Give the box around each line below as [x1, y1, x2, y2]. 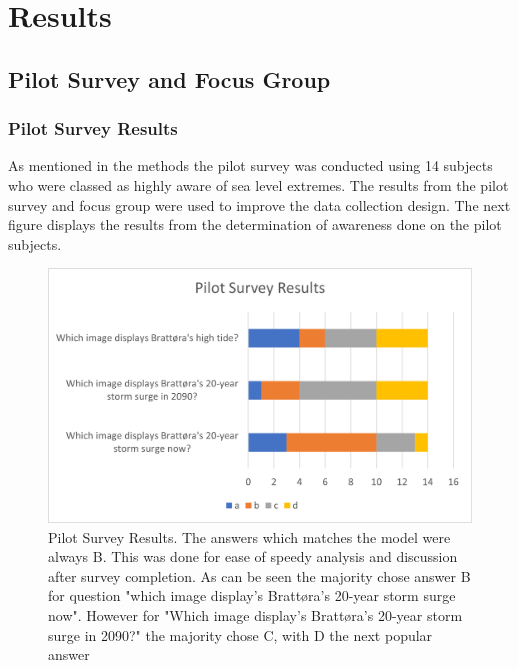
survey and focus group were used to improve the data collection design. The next [8, 194, 511, 215]
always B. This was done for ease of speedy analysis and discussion [48, 546, 458, 567]
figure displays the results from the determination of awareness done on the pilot [8, 214, 502, 235]
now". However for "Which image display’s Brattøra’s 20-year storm [48, 604, 463, 625]
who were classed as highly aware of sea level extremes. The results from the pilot [8, 174, 509, 195]
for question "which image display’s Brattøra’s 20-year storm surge [48, 585, 456, 606]
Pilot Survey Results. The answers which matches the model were [48, 526, 451, 547]
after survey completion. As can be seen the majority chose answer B [48, 565, 471, 586]
